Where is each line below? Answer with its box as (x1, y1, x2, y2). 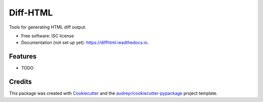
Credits (9, 78, 32, 86)
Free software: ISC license (21, 33, 74, 39)
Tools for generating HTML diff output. (9, 24, 87, 30)
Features (9, 52, 37, 60)
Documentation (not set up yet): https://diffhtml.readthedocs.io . (21, 40, 149, 45)
